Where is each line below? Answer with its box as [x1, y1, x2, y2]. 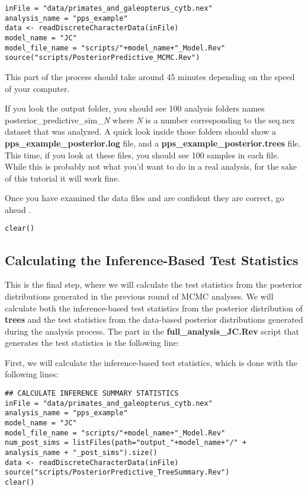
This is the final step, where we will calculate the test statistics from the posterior [5, 278, 302, 291]
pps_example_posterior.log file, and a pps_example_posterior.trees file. [5, 136, 301, 149]
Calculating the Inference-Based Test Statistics [5, 250, 299, 269]
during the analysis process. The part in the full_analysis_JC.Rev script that [5, 324, 300, 337]
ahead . [5, 203, 31, 215]
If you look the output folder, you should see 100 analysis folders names [5, 102, 265, 114]
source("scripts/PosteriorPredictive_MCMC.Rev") [5, 53, 200, 62]
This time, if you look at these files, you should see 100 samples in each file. [5, 148, 280, 161]
